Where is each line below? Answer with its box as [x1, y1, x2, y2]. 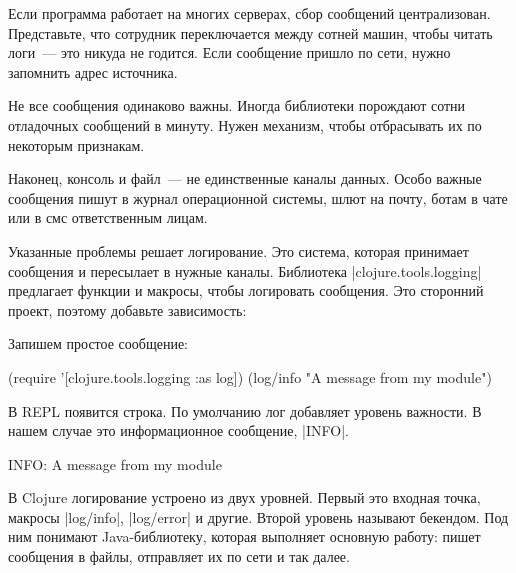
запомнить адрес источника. [8, 61, 178, 82]
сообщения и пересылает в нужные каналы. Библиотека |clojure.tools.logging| [8, 260, 482, 281]
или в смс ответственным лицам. [8, 207, 208, 228]
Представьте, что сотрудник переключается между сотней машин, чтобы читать [8, 22, 493, 43]
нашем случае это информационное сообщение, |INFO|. [8, 420, 349, 441]
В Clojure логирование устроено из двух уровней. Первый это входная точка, [8, 487, 481, 508]
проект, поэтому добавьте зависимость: [8, 299, 247, 320]
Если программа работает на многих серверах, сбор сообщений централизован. [8, 3, 491, 23]
